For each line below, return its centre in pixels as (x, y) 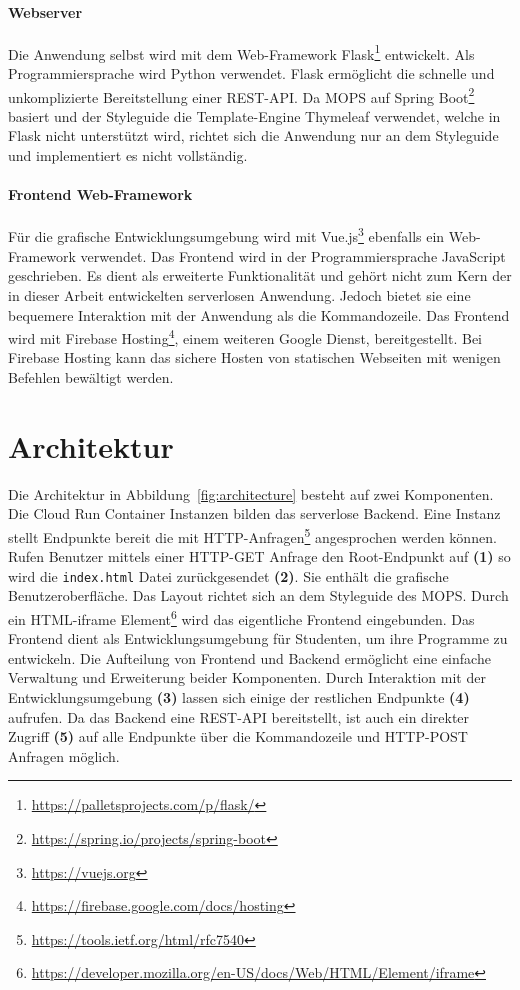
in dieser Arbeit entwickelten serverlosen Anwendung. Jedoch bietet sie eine (239, 294)
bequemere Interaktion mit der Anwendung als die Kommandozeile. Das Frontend (259, 314)
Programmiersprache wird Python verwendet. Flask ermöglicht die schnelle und (251, 73)
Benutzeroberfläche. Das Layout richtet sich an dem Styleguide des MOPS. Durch (258, 595)
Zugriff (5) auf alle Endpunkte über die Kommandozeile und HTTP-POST (238, 736)
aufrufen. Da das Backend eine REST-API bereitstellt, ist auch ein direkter (239, 716)
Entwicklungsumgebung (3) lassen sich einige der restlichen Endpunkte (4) (239, 696)
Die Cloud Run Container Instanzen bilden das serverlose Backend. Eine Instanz (254, 513)
